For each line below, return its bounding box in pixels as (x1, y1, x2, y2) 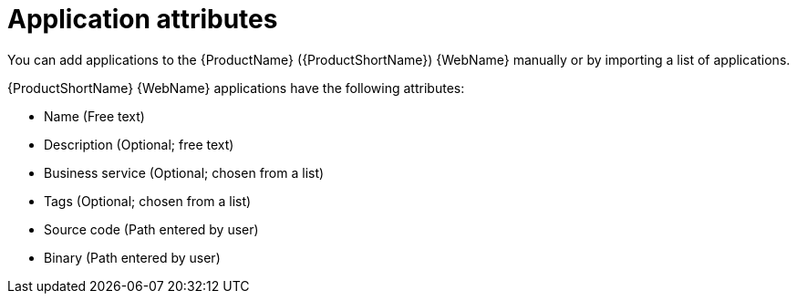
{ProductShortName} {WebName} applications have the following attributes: (7, 79, 465, 96)
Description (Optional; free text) (44, 136, 234, 152)
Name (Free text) (44, 108, 145, 124)
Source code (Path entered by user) (44, 221, 259, 237)
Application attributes (7, 4, 278, 35)
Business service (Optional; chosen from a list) (44, 164, 325, 181)
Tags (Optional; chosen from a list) (44, 192, 252, 209)
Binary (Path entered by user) (44, 249, 221, 265)
